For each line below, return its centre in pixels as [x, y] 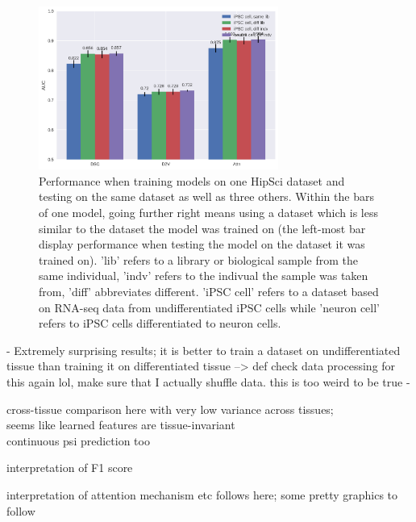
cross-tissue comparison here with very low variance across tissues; [170, 409]
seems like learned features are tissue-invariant [121, 425]
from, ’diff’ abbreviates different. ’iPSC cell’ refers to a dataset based [209, 292]
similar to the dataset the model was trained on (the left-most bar [202, 228]
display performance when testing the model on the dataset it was [202, 244]
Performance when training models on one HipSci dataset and [192, 180]
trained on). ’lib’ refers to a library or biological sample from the [198, 259]
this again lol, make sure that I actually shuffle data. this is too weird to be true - [208, 382]
